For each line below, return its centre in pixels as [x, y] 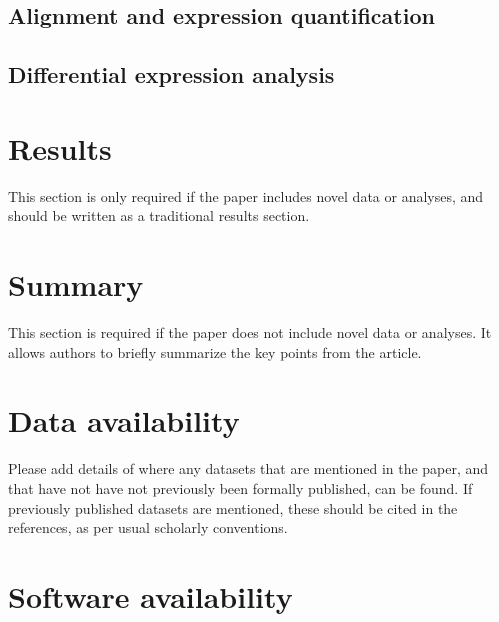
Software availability [150, 595]
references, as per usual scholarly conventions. [148, 527]
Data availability [124, 420]
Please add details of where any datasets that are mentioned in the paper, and [248, 468]
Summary [76, 284]
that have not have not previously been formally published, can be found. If [240, 487]
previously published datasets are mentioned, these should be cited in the [233, 507]
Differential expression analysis [171, 74]
